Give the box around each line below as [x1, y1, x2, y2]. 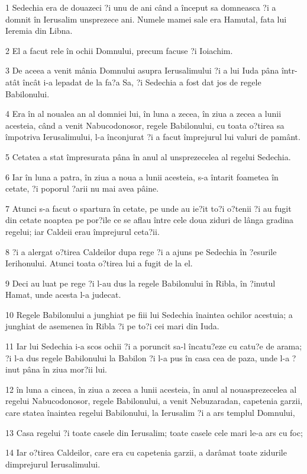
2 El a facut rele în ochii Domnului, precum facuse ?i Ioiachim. [5, 44, 233, 56]
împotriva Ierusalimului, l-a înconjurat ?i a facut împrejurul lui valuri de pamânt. [5, 131, 300, 143]
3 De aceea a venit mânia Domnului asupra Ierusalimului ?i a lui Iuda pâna [5, 64, 279, 77]
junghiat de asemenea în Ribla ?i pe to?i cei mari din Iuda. [5, 320, 219, 332]
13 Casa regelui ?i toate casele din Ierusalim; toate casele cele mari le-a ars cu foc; [5, 426, 303, 438]
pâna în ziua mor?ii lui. [22, 363, 107, 376]
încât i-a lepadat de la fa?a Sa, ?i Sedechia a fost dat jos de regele [22, 75, 261, 88]
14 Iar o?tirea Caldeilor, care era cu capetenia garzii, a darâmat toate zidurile [5, 446, 287, 459]
